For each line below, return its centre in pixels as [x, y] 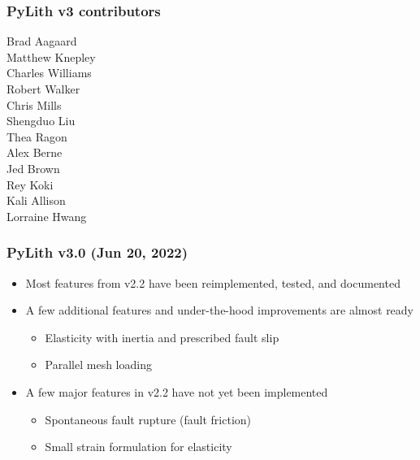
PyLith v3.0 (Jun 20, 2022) [97, 252]
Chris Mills [34, 104]
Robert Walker [43, 89]
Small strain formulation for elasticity [139, 447]
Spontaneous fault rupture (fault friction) [148, 419]
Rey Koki [30, 184]
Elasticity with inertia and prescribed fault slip [162, 337]
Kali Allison [36, 200]
